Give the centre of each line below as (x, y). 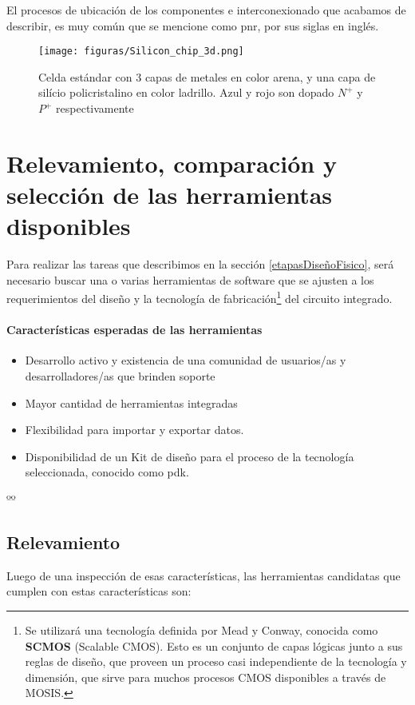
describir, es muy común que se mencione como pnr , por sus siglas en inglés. (193, 25)
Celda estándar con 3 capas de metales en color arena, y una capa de (207, 76)
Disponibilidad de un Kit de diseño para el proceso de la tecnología (190, 456)
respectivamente (95, 108)
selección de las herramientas (170, 194)
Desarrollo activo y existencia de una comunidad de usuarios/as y (186, 360)
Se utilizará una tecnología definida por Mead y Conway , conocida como (202, 629)
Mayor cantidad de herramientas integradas (131, 402)
